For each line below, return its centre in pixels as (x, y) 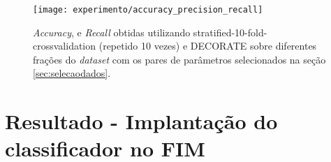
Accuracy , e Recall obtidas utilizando (112, 32)
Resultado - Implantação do (141, 121)
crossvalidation (65, 46)
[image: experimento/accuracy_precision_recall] (148, 10)
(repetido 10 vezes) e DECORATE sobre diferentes (208, 46)
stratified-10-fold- (230, 32)
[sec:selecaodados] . (72, 73)
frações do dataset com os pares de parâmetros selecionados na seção (179, 59)
